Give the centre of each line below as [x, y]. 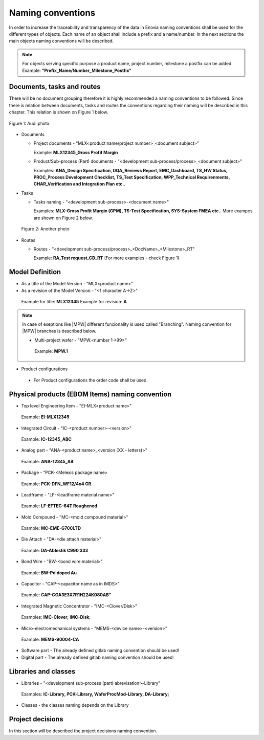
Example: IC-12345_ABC [46, 439]
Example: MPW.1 [51, 351]
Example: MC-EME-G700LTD [51, 528]
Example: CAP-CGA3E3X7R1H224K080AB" [66, 595]
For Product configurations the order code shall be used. [91, 380]
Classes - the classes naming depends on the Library [75, 705]
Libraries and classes [42, 671]
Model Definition [35, 272]
